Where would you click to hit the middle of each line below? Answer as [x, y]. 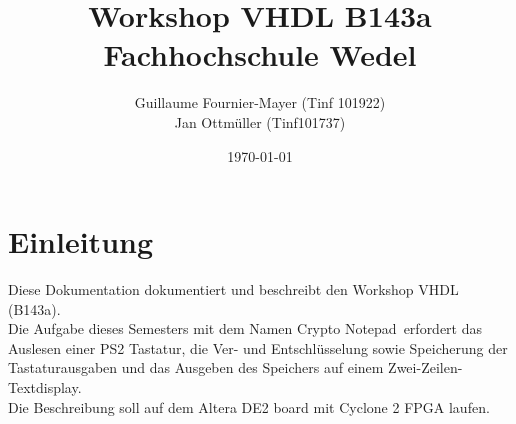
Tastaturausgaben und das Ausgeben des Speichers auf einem [196, 367]
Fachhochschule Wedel [260, 54]
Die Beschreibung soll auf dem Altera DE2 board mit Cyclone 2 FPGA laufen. [249, 406]
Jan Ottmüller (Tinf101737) [260, 121]
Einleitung [81, 241]
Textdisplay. [45, 387]
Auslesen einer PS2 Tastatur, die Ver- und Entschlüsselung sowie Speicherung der [258, 347]
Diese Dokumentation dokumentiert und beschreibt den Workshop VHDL [233, 289]
